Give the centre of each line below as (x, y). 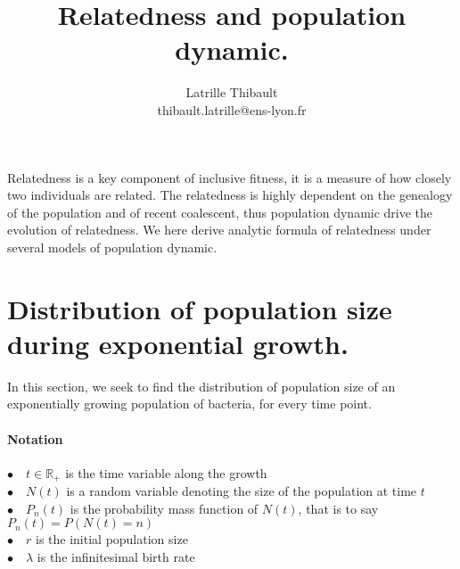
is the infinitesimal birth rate (116, 557)
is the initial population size (111, 539)
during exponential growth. (178, 343)
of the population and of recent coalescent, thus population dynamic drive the (220, 212)
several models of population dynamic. (112, 247)
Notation (35, 438)
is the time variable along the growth (166, 472)
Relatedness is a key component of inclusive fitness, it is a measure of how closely (230, 177)
